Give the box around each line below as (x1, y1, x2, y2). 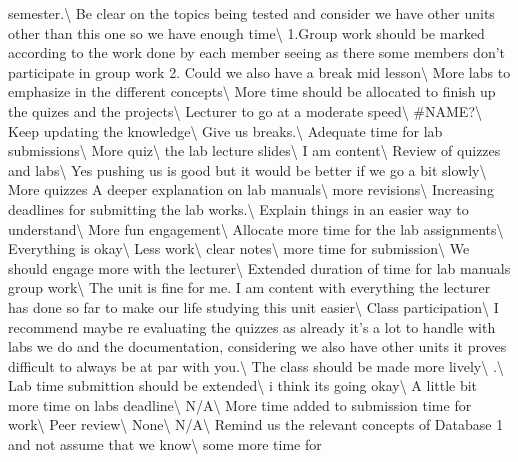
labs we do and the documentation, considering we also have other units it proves (8, 336, 507, 357)
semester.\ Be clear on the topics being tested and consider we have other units (8, 3, 495, 23)
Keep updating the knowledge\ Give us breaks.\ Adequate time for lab (8, 120, 443, 141)
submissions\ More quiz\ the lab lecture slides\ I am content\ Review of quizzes (8, 140, 501, 161)
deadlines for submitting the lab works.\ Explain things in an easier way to (8, 198, 469, 219)
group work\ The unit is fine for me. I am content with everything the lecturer (8, 277, 491, 298)
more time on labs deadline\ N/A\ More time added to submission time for (8, 394, 472, 415)
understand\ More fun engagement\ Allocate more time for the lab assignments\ (8, 218, 504, 239)
